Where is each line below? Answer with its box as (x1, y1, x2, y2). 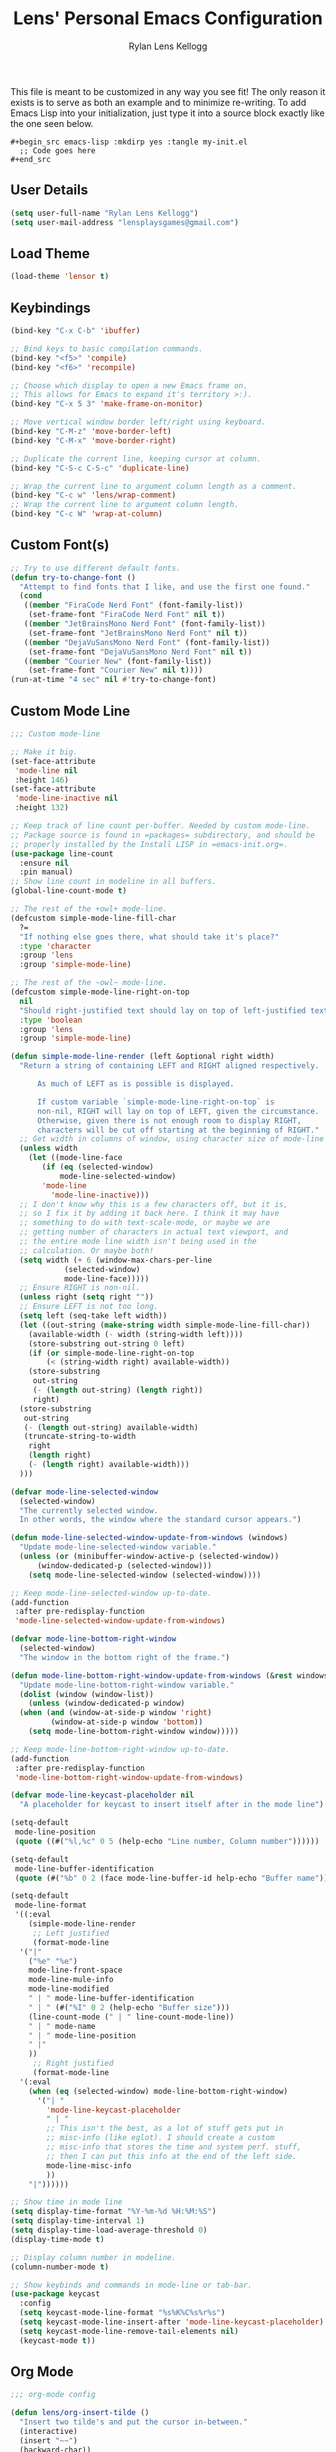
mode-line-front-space (28, 1965, 123, 1976)
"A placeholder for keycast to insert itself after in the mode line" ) (19, 1800, 325, 1810)
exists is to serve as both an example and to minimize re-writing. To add (10, 96, 307, 108)
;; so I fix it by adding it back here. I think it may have (19, 1208, 280, 1219)
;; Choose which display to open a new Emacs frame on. (10, 380, 248, 391)
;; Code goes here (19, 145, 97, 156)
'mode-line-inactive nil (14, 793, 118, 804)
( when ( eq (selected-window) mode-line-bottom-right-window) (28, 2086, 288, 2096)
